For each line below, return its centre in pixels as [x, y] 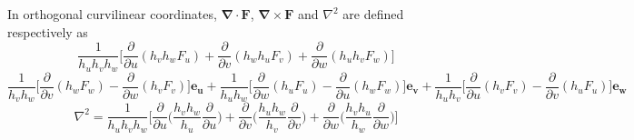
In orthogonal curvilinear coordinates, [112, 14]
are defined [373, 14]
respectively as [48, 31]
